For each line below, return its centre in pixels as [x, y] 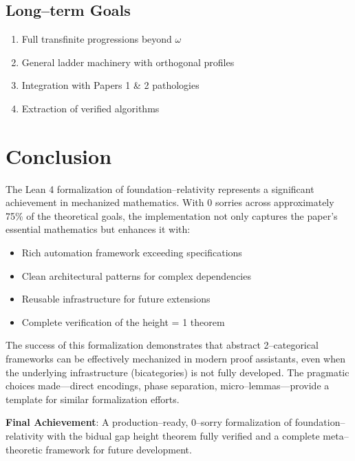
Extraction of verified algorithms [90, 108]
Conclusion [59, 155]
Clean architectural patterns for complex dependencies [136, 275]
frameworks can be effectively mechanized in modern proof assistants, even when [175, 359]
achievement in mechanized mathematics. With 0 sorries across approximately [170, 202]
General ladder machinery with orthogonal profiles [128, 62]
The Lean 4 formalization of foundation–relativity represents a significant [160, 188]
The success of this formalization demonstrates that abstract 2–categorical [162, 345]
